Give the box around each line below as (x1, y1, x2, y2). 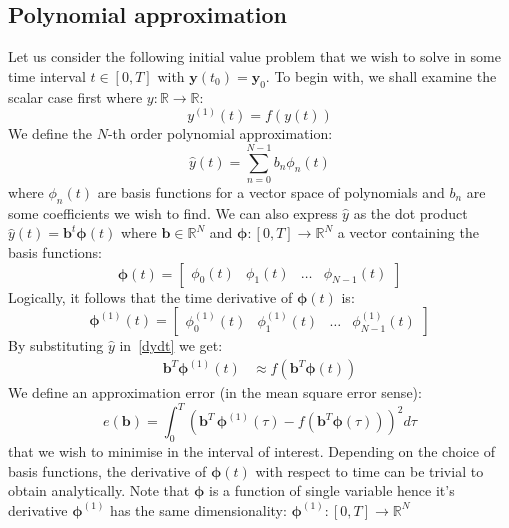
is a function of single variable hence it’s (208, 480, 455, 501)
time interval (8, 65, 86, 86)
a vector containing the (337, 222, 479, 243)
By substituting (8, 335, 104, 356)
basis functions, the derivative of (8, 460, 207, 481)
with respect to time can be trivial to (255, 460, 484, 481)
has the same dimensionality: (110, 499, 287, 520)
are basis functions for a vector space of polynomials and (97, 181, 445, 202)
